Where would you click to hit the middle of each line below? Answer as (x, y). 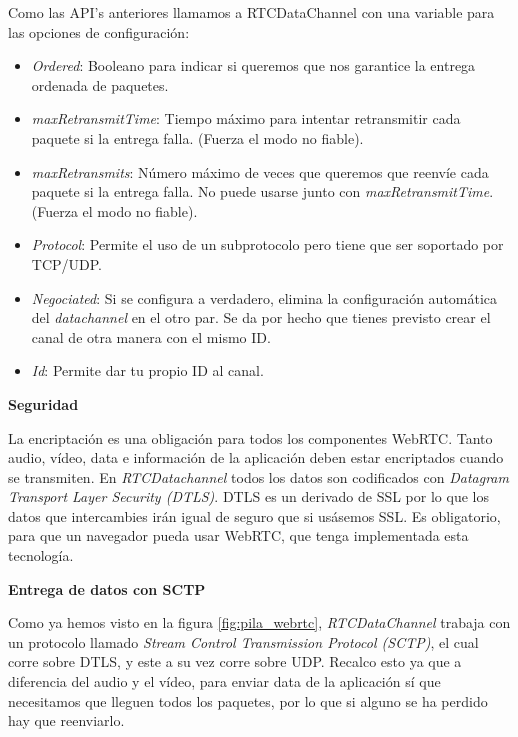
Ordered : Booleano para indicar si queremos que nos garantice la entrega (253, 65)
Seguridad (43, 403)
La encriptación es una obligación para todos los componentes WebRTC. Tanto (250, 437)
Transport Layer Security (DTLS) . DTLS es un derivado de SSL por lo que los (248, 496)
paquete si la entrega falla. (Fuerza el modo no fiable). (197, 137)
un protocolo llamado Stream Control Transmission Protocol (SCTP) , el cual (243, 641)
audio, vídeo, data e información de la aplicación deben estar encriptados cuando (256, 457)
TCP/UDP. (67, 263)
